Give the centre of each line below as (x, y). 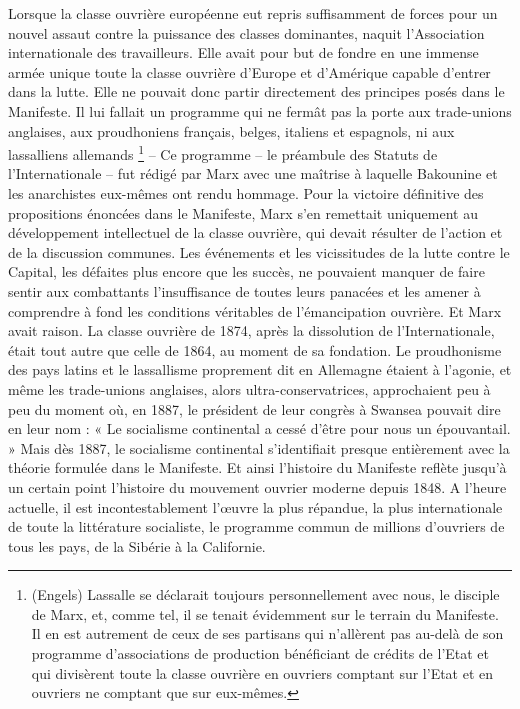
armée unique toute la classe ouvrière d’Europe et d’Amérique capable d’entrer (249, 71)
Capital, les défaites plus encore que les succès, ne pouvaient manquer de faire (246, 271)
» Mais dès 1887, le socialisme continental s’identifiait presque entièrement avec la (259, 447)
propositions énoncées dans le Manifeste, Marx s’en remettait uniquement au (243, 212)
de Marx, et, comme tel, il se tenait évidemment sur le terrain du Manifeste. (265, 613)
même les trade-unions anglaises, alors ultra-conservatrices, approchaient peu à (249, 388)
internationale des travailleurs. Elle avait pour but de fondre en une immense (243, 52)
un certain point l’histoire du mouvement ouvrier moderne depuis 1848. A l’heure (257, 486)
